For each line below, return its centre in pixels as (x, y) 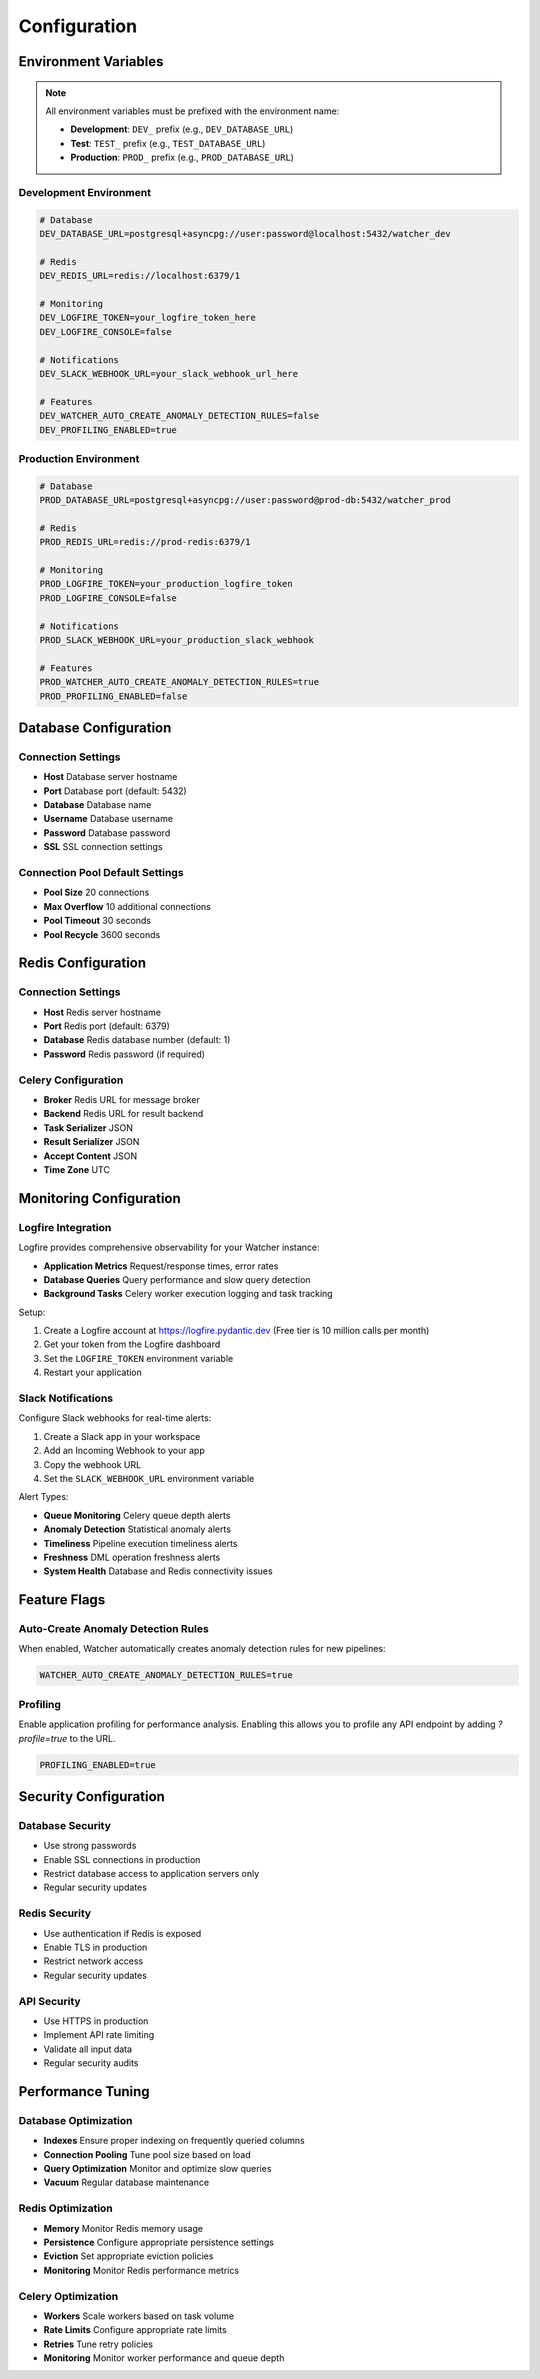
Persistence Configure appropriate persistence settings (159, 2242)
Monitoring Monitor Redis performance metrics (141, 2270)
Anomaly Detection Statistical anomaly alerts (137, 1529)
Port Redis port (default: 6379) (106, 1026)
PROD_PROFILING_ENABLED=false (113, 696)
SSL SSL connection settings (103, 847)
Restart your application (92, 1372)
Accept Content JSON (90, 1156)
